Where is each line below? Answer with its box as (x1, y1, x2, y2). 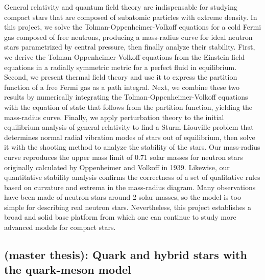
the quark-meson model (4, 262, 131, 277)
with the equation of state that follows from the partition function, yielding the (4, 101, 253, 112)
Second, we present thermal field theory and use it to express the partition (4, 72, 237, 82)
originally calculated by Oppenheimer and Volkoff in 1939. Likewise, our (4, 161, 230, 172)
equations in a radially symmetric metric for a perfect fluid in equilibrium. (4, 61, 237, 72)
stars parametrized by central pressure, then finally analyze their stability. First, (4, 41, 255, 52)
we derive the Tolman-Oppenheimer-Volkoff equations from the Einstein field (4, 51, 245, 62)
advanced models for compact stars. (4, 222, 116, 232)
